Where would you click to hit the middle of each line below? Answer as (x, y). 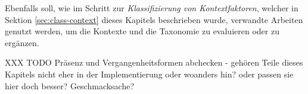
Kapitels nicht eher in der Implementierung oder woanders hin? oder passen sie (149, 74)
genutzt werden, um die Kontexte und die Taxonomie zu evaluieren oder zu (142, 31)
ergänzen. (22, 42)
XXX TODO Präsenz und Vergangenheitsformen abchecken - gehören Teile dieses (154, 62)
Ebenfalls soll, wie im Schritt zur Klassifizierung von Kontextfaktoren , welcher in (152, 8)
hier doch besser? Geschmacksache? (70, 85)
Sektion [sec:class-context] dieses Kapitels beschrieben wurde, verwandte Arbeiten (154, 19)
